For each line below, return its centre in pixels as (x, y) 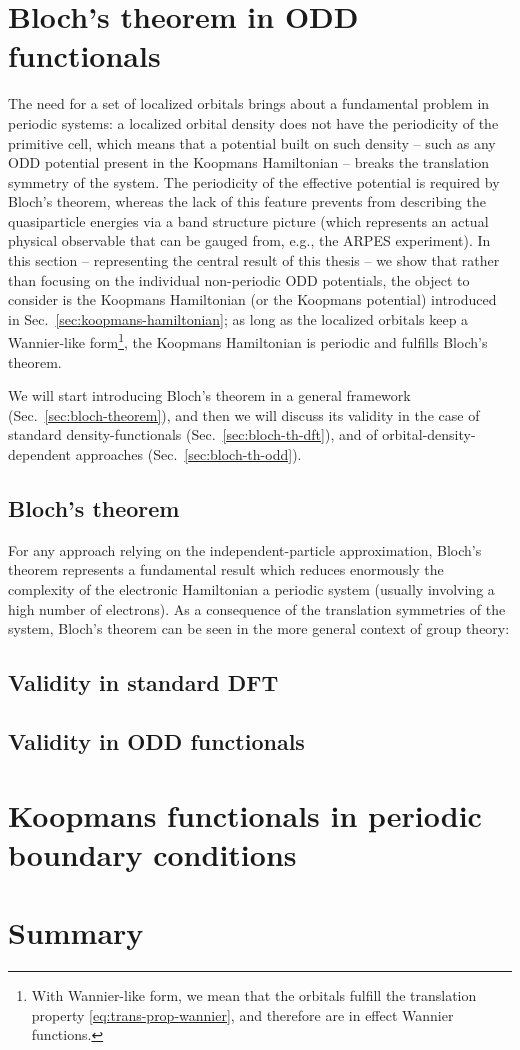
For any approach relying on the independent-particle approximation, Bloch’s (245, 549)
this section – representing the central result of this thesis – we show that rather (254, 260)
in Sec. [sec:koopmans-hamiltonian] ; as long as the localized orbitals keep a (238, 318)
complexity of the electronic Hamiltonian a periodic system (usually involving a (251, 589)
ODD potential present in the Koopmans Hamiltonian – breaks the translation (249, 162)
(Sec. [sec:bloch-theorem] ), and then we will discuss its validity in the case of (244, 414)
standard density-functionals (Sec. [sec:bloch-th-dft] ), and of (193, 434)
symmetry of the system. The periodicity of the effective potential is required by (254, 181)
